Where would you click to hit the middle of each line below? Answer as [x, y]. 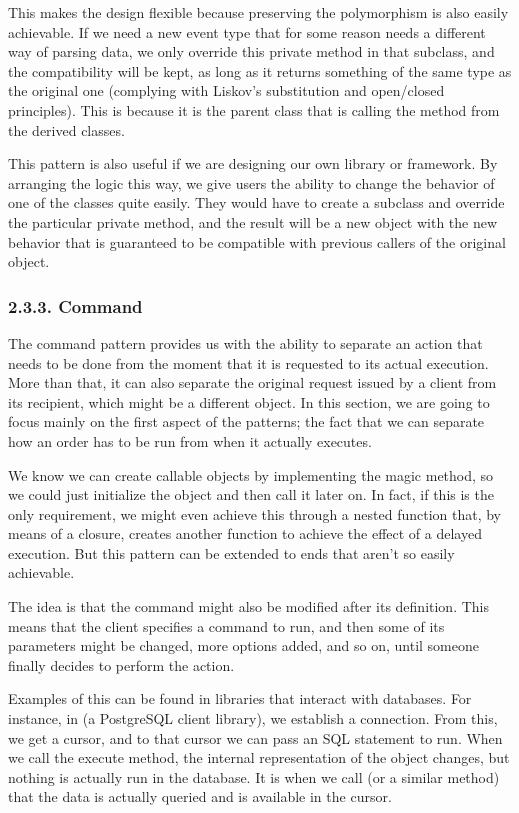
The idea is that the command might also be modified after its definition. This [249, 606]
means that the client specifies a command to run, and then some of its [226, 625]
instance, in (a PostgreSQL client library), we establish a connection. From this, [253, 718]
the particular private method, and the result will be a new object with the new [253, 221]
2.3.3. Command [75, 305]
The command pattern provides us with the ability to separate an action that [245, 342]
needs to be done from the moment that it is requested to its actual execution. [248, 362]
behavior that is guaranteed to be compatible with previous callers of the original [257, 241]
